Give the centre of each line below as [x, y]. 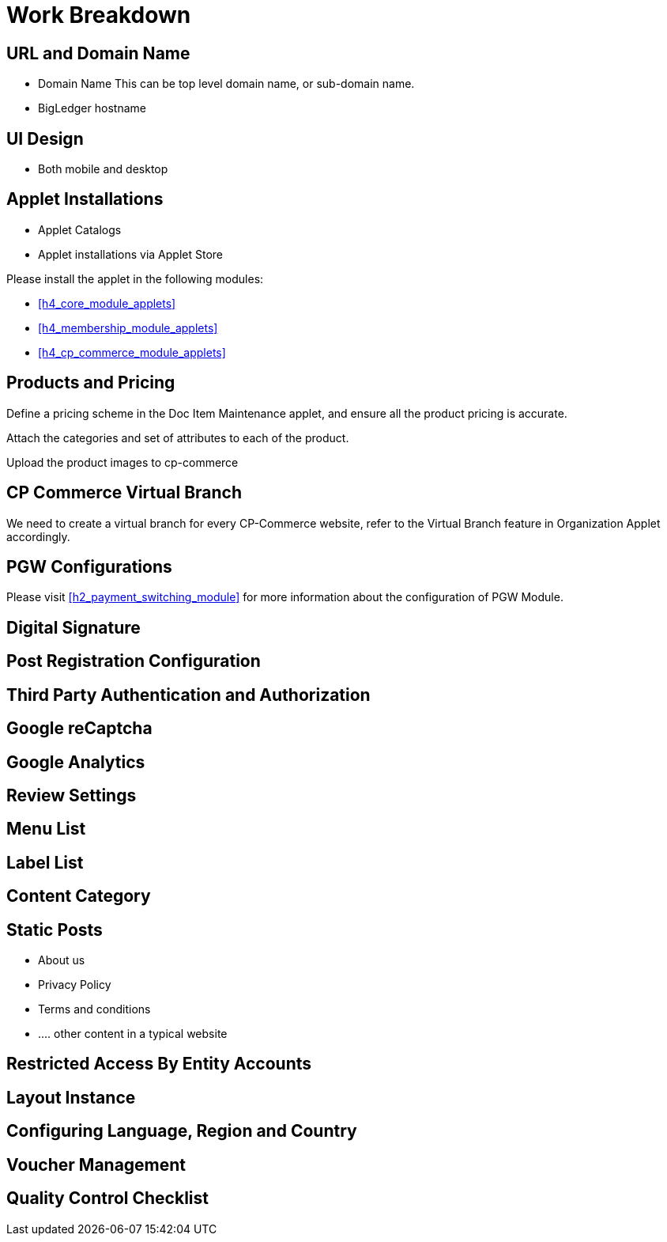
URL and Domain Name [98, 53]
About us [62, 960]
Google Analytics [76, 762]
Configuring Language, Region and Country [182, 1131]
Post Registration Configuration [134, 661]
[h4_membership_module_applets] [128, 328]
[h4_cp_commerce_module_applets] [132, 352]
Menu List [46, 829]
